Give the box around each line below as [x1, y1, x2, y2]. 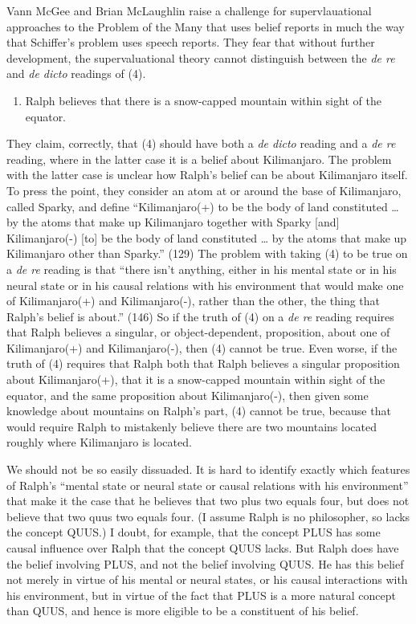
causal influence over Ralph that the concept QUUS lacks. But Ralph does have [6, 540, 399, 556]
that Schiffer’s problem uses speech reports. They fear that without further [6, 34, 375, 51]
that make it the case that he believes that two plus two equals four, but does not [6, 492, 410, 509]
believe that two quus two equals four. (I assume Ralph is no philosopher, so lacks [6, 508, 410, 524]
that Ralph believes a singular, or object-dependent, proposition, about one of [6, 324, 390, 341]
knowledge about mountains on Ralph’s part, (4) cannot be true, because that [6, 402, 391, 419]
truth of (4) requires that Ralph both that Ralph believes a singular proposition [6, 355, 400, 372]
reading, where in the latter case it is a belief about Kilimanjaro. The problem [6, 150, 392, 167]
